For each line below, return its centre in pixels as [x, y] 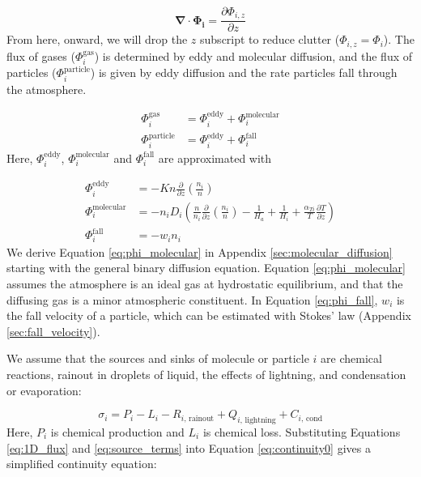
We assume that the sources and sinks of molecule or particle [158, 358]
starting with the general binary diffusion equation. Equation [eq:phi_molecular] [206, 268]
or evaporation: [44, 390]
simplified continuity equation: [82, 464]
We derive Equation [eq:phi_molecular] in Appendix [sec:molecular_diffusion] [200, 251]
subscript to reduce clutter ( [270, 39]
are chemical [351, 358]
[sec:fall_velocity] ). [53, 331]
